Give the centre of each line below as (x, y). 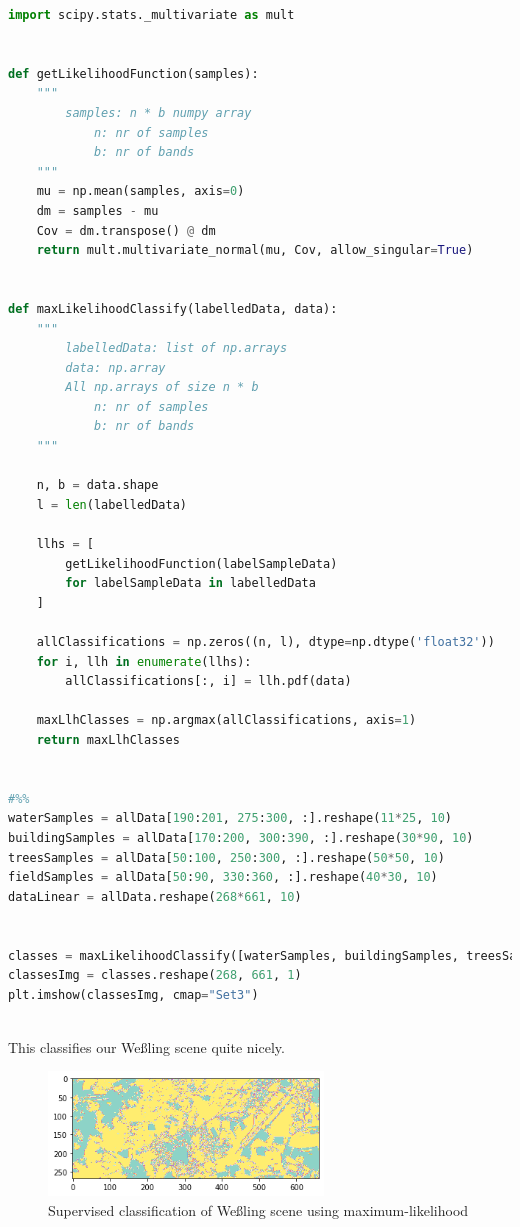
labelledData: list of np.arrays (176, 348)
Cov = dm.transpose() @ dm (126, 230)
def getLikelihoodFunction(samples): (133, 73)
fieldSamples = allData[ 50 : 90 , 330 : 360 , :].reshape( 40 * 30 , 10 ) (223, 877)
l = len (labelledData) (112, 504)
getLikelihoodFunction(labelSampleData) (201, 563)
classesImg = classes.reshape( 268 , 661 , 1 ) (155, 975)
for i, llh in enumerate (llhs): (144, 661)
